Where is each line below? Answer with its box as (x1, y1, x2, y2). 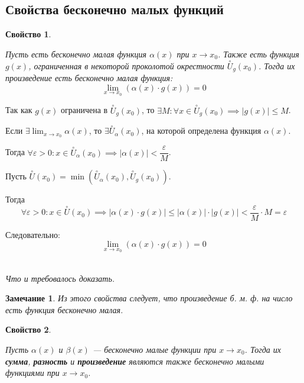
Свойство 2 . (5, 323, 51, 336)
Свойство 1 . (5, 28, 51, 40)
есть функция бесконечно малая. (5, 303, 123, 316)
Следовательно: (5, 228, 60, 240)
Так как (5, 104, 32, 116)
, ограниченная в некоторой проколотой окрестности (28, 59, 224, 72)
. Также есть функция (218, 47, 299, 60)
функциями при (5, 366, 60, 379)
